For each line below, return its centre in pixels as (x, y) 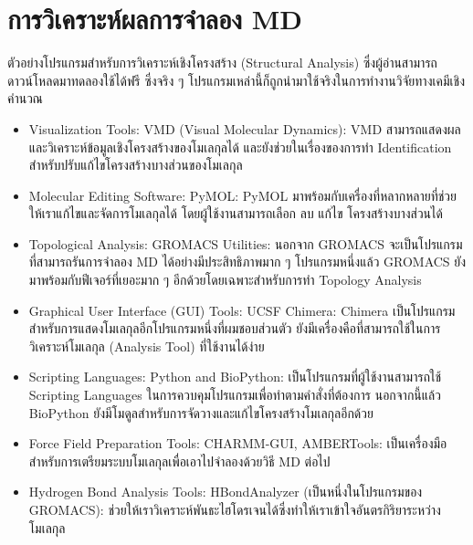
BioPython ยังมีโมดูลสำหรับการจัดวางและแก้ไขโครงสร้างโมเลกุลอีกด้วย (201, 412)
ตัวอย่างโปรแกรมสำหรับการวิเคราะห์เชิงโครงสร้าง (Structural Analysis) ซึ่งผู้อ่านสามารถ (222, 63)
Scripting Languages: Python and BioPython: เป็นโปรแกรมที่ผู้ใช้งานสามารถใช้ (235, 377)
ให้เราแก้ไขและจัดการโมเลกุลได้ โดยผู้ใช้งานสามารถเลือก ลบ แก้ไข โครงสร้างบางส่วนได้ (236, 213)
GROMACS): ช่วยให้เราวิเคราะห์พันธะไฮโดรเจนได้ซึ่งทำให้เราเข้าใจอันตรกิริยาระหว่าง (235, 509)
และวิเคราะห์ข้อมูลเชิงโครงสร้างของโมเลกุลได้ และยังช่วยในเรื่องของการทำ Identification (240, 147)
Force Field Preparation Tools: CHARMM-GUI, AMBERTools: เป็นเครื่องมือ (238, 443)
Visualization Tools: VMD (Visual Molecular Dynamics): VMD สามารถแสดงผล (245, 128)
